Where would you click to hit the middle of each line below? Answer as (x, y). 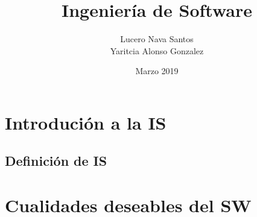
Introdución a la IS (86, 122)
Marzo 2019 (157, 71)
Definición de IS (56, 161)
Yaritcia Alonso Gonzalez (157, 50)
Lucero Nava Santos (157, 39)
